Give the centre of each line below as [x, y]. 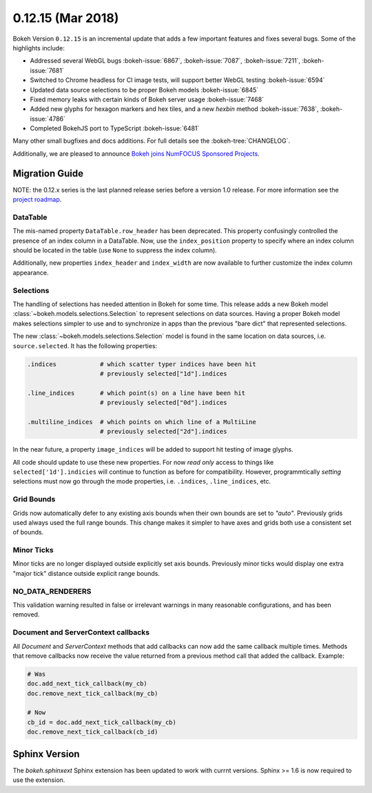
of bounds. [28, 532]
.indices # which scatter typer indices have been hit [142, 364]
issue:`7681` [47, 70]
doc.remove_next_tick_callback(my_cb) [93, 693]
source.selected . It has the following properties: [85, 345]
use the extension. [39, 780]
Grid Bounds [34, 499]
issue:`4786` [48, 119]
